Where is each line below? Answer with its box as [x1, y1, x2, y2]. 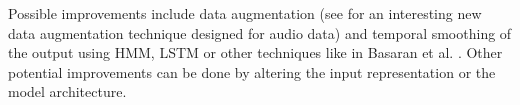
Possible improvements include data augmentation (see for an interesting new [8, 3, 482, 23]
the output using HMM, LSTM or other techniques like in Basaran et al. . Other [8, 42, 503, 63]
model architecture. [8, 81, 127, 102]
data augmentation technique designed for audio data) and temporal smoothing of [8, 22, 512, 43]
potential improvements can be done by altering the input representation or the [8, 61, 496, 82]
